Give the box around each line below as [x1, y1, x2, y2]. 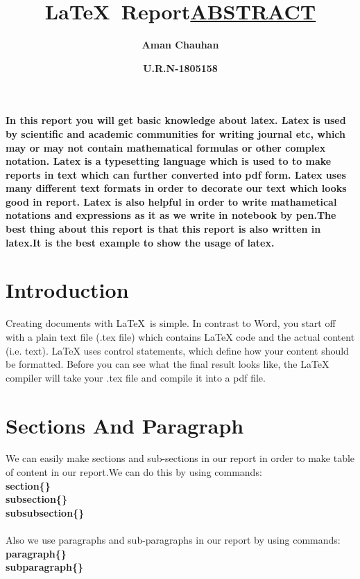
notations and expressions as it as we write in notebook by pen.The [6, 208, 336, 222]
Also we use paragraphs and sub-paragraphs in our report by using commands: [6, 533, 341, 547]
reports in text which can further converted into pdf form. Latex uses [6, 167, 346, 181]
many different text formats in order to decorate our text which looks [6, 181, 347, 195]
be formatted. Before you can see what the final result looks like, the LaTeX [6, 357, 329, 371]
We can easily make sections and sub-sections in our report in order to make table [6, 451, 355, 465]
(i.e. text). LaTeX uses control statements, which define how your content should [6, 343, 349, 357]
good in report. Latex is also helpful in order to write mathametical [6, 194, 337, 208]
